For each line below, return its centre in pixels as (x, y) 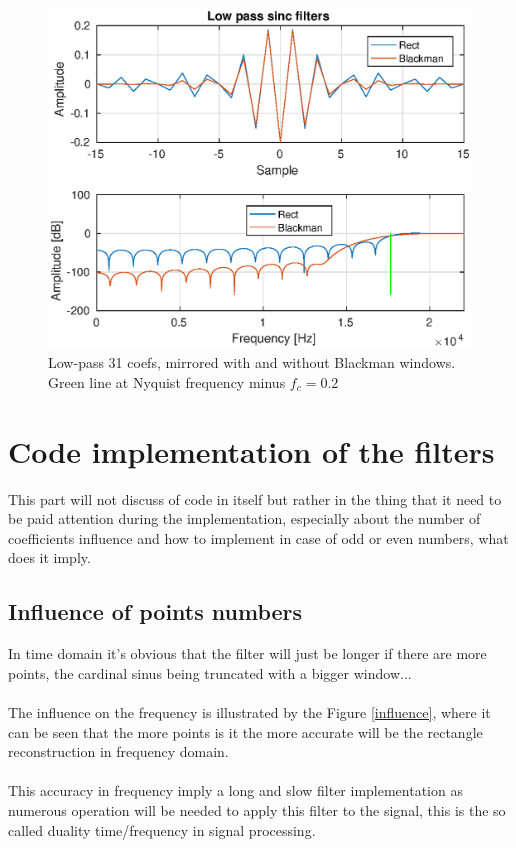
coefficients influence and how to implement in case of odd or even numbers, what (258, 537)
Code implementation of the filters (251, 450)
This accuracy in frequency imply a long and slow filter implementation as (235, 790)
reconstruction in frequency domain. (118, 751)
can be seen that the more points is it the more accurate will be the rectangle (245, 731)
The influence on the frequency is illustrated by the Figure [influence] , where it (249, 712)
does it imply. (49, 557)
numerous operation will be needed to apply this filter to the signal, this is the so (257, 810)
